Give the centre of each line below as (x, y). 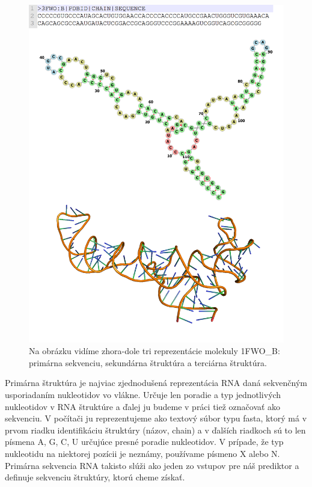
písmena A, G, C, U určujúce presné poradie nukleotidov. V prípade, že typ (144, 442)
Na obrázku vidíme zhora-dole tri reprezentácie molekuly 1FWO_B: (154, 351)
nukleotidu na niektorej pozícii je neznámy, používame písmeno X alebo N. (142, 454)
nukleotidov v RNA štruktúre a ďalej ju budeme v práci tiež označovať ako (143, 406)
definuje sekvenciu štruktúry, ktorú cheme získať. (95, 477)
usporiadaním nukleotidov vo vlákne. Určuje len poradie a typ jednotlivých (143, 395)
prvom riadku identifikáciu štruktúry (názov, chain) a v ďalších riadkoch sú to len (155, 430)
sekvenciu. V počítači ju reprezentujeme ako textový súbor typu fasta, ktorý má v (156, 418)
